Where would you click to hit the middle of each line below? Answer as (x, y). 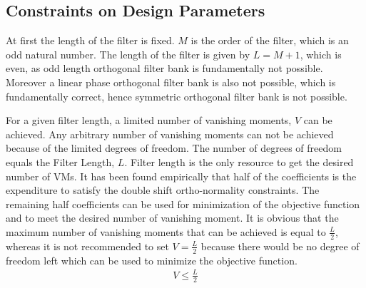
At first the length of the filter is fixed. (90, 40)
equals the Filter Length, (60, 161)
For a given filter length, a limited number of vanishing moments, (149, 120)
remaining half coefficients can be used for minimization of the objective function (183, 204)
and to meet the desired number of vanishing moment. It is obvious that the (172, 218)
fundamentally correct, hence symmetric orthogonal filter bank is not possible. (177, 96)
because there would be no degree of (280, 246)
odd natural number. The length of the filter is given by (128, 54)
